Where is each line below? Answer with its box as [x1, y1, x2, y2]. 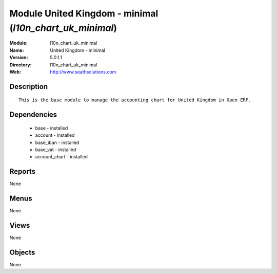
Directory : [9, 62, 32, 68]
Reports [9, 167, 36, 176]
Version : [9, 54, 28, 61]
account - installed [35, 132, 75, 138]
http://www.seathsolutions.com [50, 68, 116, 75]
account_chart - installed [35, 154, 88, 160]
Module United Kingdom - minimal [9, 8, 159, 19]
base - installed [35, 125, 68, 131]
